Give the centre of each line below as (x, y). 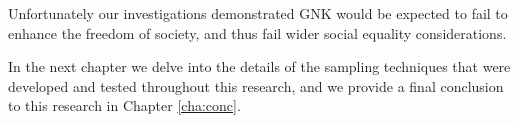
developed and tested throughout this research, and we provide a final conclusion (256, 85)
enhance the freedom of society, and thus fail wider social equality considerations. (257, 32)
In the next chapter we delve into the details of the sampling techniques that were (259, 66)
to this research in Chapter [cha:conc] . (124, 105)
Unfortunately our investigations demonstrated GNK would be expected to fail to (258, 13)
